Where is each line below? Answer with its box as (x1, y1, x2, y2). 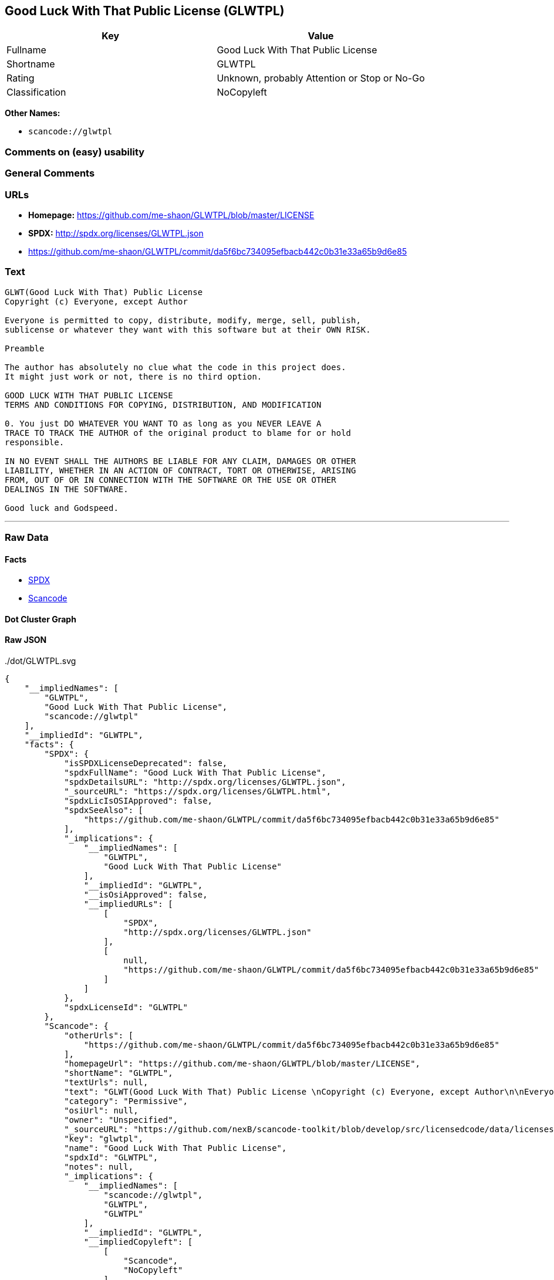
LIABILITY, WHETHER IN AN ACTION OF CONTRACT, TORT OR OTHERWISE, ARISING (5, 465, 356, 475)
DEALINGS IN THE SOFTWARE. (5, 484, 129, 494)
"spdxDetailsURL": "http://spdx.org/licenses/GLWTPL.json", (64, 777, 346, 787)
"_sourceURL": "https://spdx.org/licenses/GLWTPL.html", (64, 787, 332, 797)
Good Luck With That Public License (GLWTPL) (5, 4, 285, 18)
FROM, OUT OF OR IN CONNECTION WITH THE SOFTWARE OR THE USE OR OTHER (5, 475, 336, 485)
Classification (6, 86, 66, 99)
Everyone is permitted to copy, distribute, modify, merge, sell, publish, (5, 315, 361, 325)
